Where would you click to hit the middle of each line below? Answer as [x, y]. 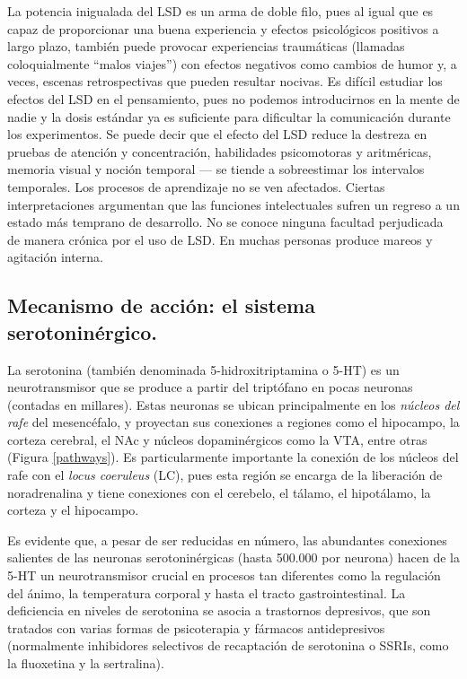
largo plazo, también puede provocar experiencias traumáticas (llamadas [206, 46]
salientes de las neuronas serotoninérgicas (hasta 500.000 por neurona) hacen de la [233, 557]
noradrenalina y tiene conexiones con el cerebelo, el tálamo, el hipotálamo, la [219, 492]
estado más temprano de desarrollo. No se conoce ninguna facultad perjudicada [225, 222]
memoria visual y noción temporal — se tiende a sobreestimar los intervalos [216, 169]
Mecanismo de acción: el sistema [161, 305]
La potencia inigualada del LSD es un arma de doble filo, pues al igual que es [220, 11]
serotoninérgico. [82, 331]
